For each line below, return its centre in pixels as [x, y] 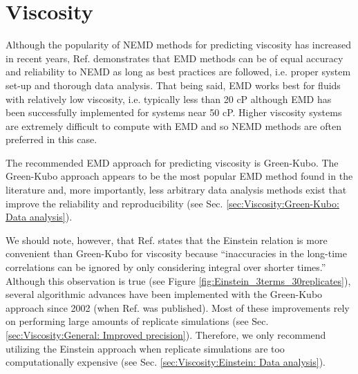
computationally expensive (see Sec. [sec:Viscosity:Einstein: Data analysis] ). [166, 362]
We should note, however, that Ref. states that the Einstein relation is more [167, 240]
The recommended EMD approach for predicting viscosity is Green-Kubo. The [172, 162]
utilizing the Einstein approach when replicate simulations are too [145, 348]
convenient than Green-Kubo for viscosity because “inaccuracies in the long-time [177, 253]
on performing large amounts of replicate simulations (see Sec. [137, 321]
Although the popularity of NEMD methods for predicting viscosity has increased [178, 45]
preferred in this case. [51, 139]
